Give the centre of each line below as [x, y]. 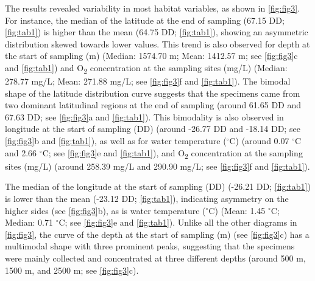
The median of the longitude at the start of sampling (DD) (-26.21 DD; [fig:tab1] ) [158, 186]
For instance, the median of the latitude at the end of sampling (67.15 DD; [145, 20]
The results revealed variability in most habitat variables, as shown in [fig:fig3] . [153, 8]
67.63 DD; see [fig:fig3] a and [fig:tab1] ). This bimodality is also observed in [144, 116]
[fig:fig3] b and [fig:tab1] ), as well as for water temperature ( [116, 141]
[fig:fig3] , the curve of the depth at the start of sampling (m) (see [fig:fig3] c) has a [157, 234]
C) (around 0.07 [259, 141]
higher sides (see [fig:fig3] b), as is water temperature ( [105, 210]
